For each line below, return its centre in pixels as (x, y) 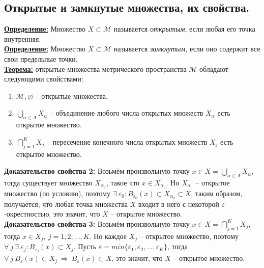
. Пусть (85, 246)
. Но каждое (108, 236)
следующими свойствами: (44, 79)
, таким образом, (217, 193)
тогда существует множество (48, 182)
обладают (214, 69)
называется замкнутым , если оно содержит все (187, 49)
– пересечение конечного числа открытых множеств (127, 141)
